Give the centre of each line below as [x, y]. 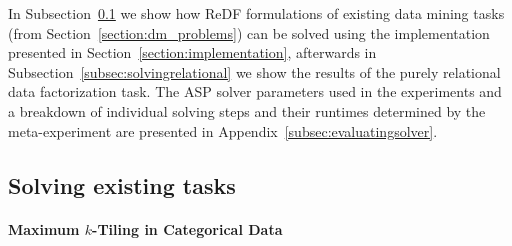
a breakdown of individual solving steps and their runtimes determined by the [247, 110]
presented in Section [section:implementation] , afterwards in [192, 52]
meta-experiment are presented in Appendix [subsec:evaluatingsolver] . [223, 130]
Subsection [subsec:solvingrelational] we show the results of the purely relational [254, 71]
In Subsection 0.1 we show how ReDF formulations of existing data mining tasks [256, 13]
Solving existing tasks [122, 184]
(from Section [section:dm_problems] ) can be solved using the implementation [249, 32]
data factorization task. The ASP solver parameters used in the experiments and [255, 91]
